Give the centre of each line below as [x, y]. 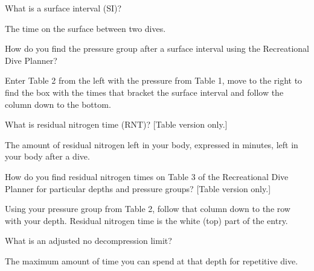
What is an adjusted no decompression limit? [88, 241]
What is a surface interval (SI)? [63, 8]
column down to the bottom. [58, 104]
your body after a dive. [47, 156]
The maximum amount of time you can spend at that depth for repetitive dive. [152, 260]
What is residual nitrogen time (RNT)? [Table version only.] [116, 124]
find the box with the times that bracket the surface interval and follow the [144, 92]
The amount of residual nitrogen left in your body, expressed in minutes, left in [152, 144]
